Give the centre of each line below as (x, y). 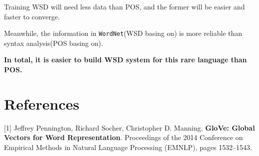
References (42, 103)
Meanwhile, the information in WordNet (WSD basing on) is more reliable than (123, 33)
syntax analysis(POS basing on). (54, 43)
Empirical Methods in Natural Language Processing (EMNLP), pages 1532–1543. (128, 147)
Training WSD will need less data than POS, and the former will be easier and (125, 6)
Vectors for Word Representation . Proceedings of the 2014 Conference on (124, 137)
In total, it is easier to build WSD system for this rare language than (126, 60)
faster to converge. (32, 16)
